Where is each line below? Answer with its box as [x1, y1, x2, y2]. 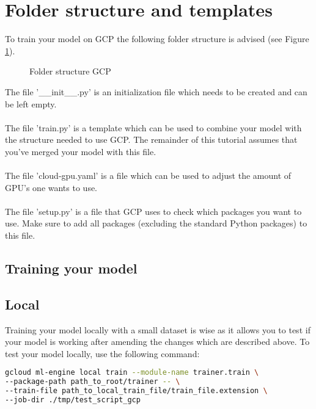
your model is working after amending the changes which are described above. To [5, 335, 310, 348]
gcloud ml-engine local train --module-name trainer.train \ [5, 368, 259, 377]
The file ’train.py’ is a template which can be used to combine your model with [5, 121, 302, 134]
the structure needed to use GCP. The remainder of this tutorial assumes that [5, 133, 298, 146]
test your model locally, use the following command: [5, 347, 200, 360]
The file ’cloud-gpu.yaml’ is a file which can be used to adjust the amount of [5, 169, 292, 182]
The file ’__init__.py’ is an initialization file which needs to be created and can [5, 85, 307, 98]
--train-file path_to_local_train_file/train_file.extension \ [5, 386, 268, 396]
